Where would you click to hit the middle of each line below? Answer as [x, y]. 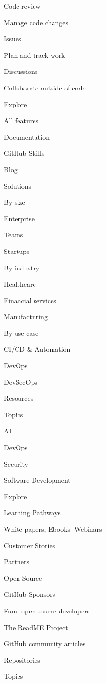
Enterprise [19, 218]
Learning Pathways [32, 513]
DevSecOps [21, 382]
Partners [17, 562]
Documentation [27, 136]
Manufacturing [26, 316]
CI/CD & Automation [37, 349]
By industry [22, 267]
